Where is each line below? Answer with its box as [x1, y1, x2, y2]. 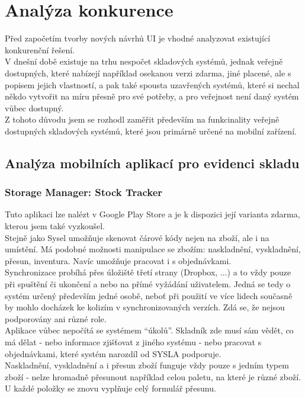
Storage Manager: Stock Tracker [5, 185, 163, 200]
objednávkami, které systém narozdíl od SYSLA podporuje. [5, 347, 221, 360]
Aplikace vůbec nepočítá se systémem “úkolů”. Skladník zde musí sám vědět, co [5, 324, 294, 336]
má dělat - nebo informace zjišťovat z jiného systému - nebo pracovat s [5, 336, 262, 348]
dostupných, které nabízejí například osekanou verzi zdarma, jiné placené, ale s [5, 66, 291, 79]
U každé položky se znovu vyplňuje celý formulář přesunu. [5, 382, 216, 394]
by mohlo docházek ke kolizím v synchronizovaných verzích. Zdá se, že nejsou [5, 301, 285, 313]
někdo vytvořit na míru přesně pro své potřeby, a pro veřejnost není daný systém [5, 90, 299, 102]
